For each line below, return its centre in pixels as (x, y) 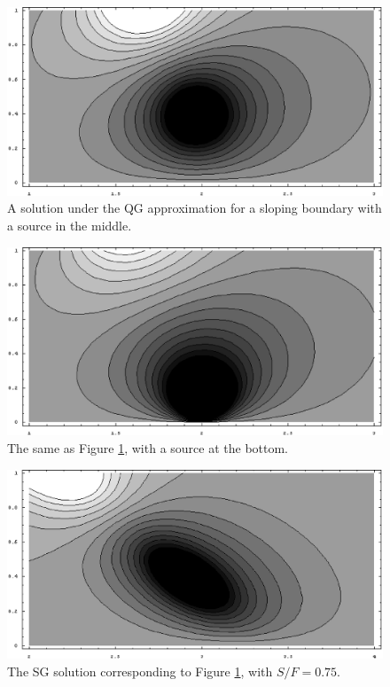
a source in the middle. (70, 226)
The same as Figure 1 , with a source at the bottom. (148, 448)
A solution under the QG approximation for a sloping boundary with (195, 208)
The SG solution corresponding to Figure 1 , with (140, 671)
